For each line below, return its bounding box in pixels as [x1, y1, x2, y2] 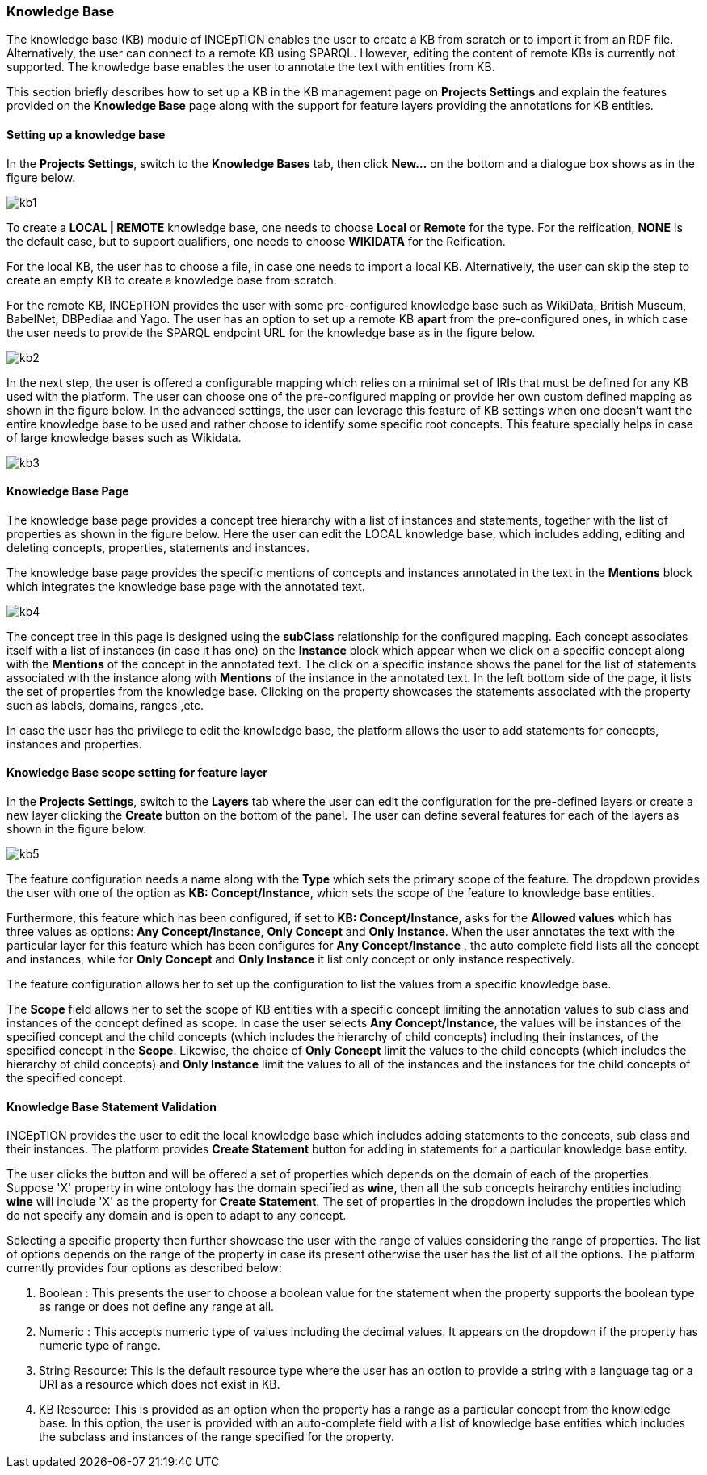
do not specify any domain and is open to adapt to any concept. [6, 1208, 347, 1223]
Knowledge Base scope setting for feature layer [6, 765, 268, 780]
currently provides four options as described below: [6, 1261, 282, 1275]
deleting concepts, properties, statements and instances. [6, 540, 310, 554]
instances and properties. [6, 736, 142, 751]
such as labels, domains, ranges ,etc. [6, 697, 204, 712]
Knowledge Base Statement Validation [6, 1099, 217, 1114]
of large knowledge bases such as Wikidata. [6, 430, 242, 445]
